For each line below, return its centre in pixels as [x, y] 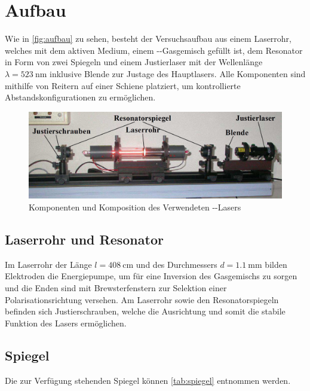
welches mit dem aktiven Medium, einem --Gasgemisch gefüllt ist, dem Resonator [154, 50]
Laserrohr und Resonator [84, 239]
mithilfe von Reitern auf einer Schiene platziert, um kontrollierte [123, 85]
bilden [276, 264]
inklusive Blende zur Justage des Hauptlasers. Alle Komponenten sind [178, 73]
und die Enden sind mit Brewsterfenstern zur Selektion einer [116, 288]
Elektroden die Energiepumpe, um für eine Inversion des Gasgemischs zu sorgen [151, 276]
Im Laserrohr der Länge [48, 264]
